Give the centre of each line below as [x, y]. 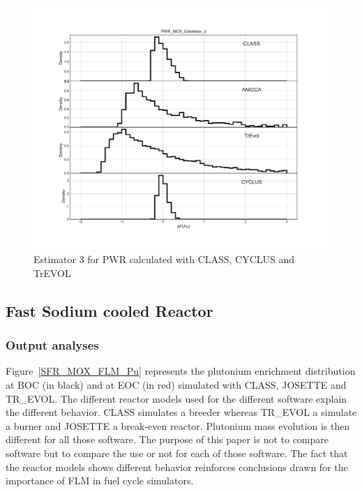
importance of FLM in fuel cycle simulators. [100, 480]
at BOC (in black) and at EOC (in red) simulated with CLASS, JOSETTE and [176, 385]
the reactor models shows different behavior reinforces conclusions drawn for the [177, 467]
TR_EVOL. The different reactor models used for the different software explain [176, 398]
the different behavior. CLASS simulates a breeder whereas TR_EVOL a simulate [181, 412]
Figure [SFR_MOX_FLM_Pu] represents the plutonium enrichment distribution [181, 371]
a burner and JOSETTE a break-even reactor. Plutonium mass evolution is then [178, 425]
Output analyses [52, 345]
